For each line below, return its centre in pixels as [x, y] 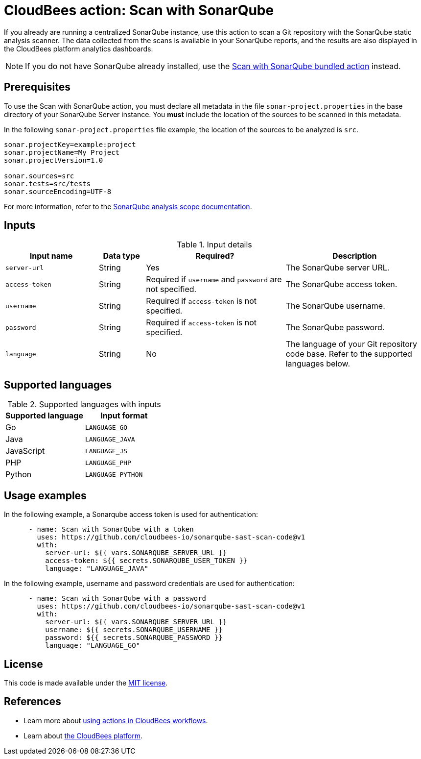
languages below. [318, 364]
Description [355, 256]
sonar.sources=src [39, 176]
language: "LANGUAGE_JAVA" [97, 569]
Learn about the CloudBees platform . [83, 735]
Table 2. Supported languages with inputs [84, 404]
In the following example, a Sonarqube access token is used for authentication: [131, 514]
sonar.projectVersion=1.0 [54, 160]
